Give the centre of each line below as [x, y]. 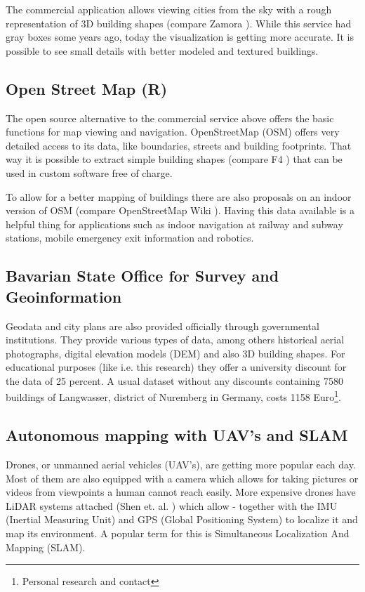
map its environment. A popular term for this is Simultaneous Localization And [178, 533]
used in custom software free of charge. [89, 172]
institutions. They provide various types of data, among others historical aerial [175, 340]
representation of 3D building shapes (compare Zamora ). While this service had [179, 23]
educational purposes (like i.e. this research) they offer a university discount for [176, 367]
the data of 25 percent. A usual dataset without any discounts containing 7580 [175, 380]
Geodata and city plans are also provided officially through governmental [162, 325]
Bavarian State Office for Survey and [142, 276]
